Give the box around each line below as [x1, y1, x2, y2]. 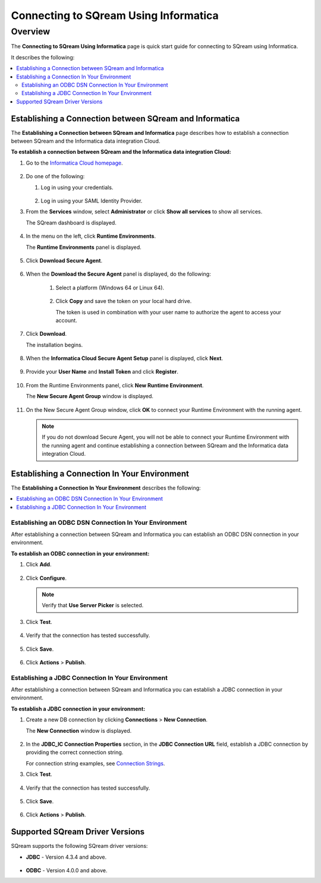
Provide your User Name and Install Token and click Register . [26, 368, 178, 376]
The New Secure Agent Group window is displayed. [26, 393, 154, 400]
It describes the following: [11, 53, 75, 61]
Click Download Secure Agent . [26, 257, 103, 264]
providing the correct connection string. [26, 749, 124, 756]
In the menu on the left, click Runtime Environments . [26, 232, 156, 240]
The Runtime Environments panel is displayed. [26, 244, 142, 251]
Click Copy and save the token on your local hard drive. [55, 298, 192, 305]
